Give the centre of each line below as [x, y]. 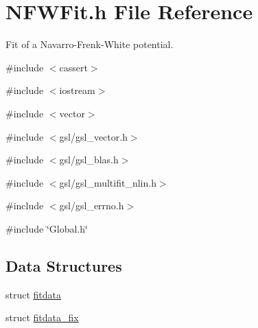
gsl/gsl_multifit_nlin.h [108, 182]
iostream [77, 90]
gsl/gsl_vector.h [93, 136]
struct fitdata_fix [42, 317]
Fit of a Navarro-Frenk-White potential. [90, 44]
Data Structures [64, 265]
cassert [73, 67]
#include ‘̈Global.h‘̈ [47, 228]
